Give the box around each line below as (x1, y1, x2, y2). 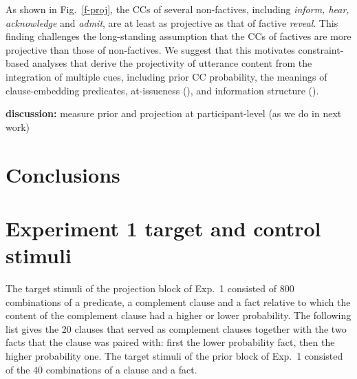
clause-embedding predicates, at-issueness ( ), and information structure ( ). (6, 83, 319, 97)
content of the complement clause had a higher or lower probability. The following (6, 308, 351, 322)
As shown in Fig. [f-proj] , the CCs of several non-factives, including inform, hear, (6, 2, 349, 16)
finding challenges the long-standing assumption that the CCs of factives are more (6, 29, 351, 43)
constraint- (298, 42, 344, 57)
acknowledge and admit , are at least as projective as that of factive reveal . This (6, 15, 338, 30)
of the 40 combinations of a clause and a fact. (6, 362, 197, 376)
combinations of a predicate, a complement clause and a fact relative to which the (6, 294, 351, 309)
